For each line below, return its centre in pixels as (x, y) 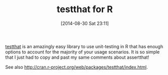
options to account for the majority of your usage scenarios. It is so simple (82, 52)
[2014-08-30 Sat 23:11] (85, 23)
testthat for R (85, 9)
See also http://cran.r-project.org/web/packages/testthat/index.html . (76, 67)
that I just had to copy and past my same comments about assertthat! (77, 57)
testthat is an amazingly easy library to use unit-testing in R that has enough (84, 46)
